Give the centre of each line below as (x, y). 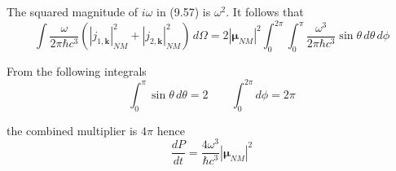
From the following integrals (77, 70)
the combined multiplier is (72, 130)
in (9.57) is (184, 11)
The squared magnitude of (73, 11)
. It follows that (265, 11)
